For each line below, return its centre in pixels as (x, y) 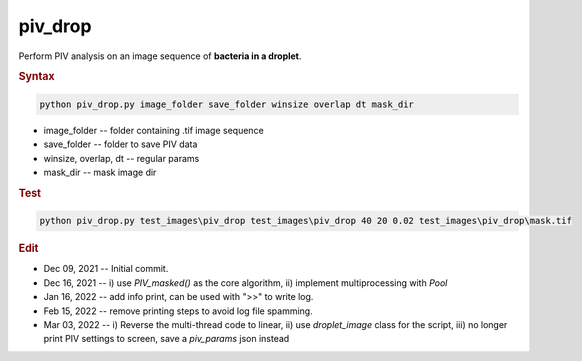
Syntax (36, 77)
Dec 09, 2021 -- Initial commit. (106, 269)
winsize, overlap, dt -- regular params (121, 158)
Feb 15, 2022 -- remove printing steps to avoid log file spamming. (178, 311)
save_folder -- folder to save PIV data (120, 144)
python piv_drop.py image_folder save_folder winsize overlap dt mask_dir (227, 104)
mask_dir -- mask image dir (100, 172)
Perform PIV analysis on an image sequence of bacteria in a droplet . (160, 56)
